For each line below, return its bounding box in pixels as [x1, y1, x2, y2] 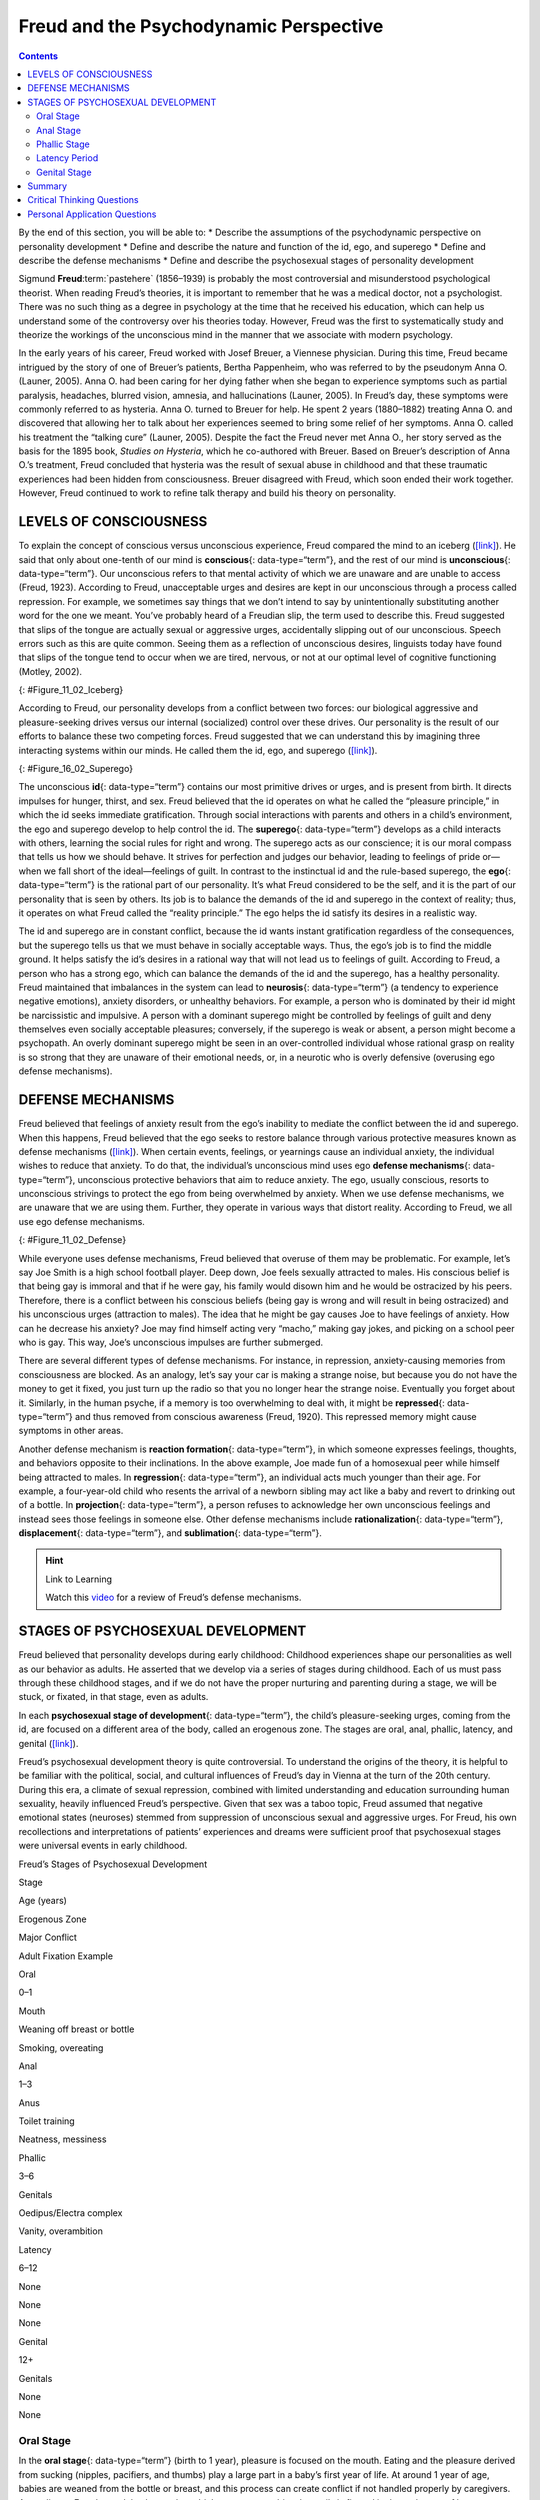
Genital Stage [36, 166, 92, 178]
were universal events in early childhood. [18, 1840, 188, 1852]
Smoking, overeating [18, 2041, 104, 2054]
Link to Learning [45, 1573, 113, 1585]
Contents [18, 50, 59, 62]
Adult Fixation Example [18, 1950, 114, 1962]
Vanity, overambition [18, 2225, 104, 2237]
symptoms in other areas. [18, 1425, 124, 1437]
